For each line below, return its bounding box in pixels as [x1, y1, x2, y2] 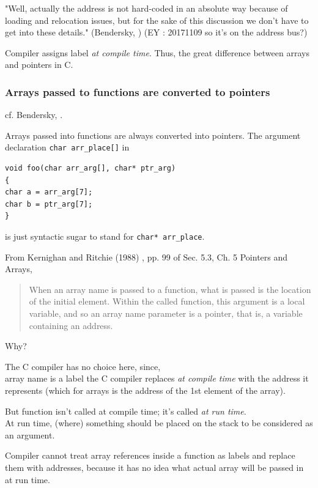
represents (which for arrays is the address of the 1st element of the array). [5, 384, 286, 396]
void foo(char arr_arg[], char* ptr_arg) [5, 164, 176, 173]
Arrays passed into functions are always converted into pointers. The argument [5, 128, 301, 141]
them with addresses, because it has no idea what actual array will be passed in [5, 460, 304, 473]
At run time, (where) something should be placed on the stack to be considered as [5, 416, 313, 429]
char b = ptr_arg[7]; [5, 199, 93, 209]
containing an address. [29, 319, 113, 331]
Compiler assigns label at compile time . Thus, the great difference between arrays [5, 46, 309, 59]
